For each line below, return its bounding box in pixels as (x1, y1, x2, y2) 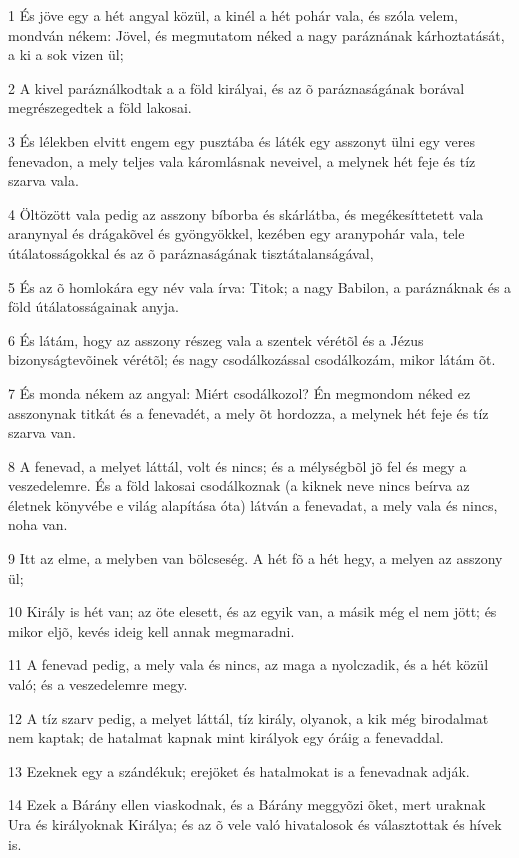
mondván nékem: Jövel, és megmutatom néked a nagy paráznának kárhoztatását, (8, 24, 505, 45)
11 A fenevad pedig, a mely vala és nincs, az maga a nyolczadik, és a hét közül (8, 654, 489, 675)
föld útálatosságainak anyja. (8, 296, 179, 317)
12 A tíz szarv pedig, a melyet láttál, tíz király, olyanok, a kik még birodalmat (8, 707, 489, 728)
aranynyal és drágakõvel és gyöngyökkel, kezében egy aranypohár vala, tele (8, 223, 465, 244)
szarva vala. (8, 170, 79, 191)
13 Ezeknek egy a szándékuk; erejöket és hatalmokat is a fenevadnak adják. (8, 760, 470, 781)
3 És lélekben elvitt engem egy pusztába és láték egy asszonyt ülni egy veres (8, 130, 475, 151)
